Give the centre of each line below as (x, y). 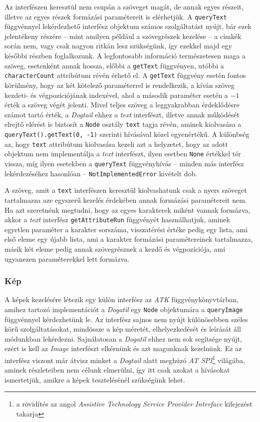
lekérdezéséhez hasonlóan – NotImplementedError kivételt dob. (101, 173)
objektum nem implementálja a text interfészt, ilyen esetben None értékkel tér (123, 154)
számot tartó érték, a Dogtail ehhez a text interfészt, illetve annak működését (122, 114)
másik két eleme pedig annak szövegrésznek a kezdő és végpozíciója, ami (115, 248)
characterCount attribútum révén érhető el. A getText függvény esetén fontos (125, 75)
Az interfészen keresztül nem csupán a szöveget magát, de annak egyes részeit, (124, 6)
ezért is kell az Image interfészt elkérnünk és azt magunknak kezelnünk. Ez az (123, 348)
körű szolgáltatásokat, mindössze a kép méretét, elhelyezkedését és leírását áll (123, 329)
